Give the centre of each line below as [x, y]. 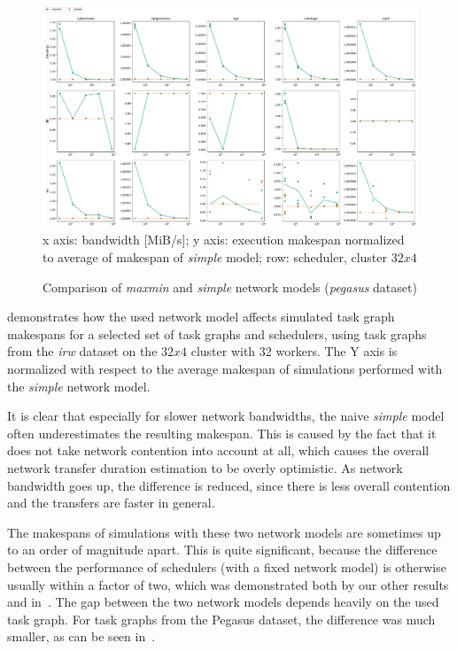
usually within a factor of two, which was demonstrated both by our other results [228, 584]
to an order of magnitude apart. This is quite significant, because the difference [222, 550]
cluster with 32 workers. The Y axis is [294, 351]
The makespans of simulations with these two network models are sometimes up [224, 532]
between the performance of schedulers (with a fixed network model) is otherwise [227, 566]
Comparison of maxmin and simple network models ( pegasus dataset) [230, 287]
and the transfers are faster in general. [111, 503]
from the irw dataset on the [82, 351]
